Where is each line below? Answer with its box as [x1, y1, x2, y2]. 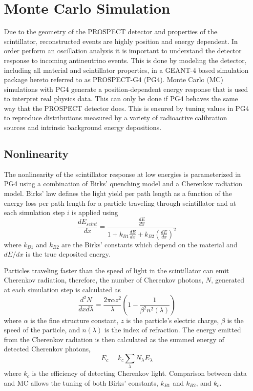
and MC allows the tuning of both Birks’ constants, [4, 377, 158, 388]
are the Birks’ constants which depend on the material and [61, 239, 238, 249]
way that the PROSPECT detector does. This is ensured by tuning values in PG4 [4, 103, 249, 113]
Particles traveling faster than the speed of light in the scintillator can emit [4, 265, 229, 275]
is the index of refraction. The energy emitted [105, 325, 241, 335]
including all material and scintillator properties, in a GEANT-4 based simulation [4, 65, 249, 75]
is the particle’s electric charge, [126, 315, 219, 325]
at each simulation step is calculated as [4, 284, 121, 294]
